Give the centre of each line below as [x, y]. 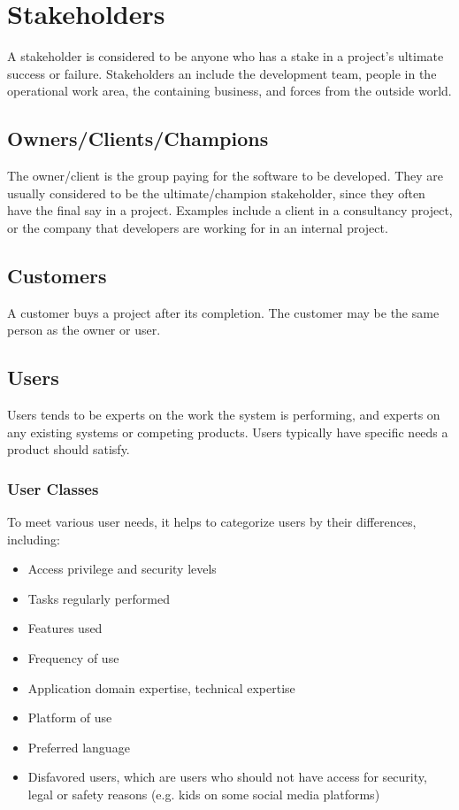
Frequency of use [73, 658]
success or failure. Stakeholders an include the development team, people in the [222, 73]
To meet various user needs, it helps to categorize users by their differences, [212, 522]
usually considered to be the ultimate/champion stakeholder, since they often [216, 193]
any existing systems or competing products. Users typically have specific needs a [228, 432]
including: [34, 539]
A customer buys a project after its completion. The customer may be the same [223, 312]
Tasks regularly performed [99, 598]
